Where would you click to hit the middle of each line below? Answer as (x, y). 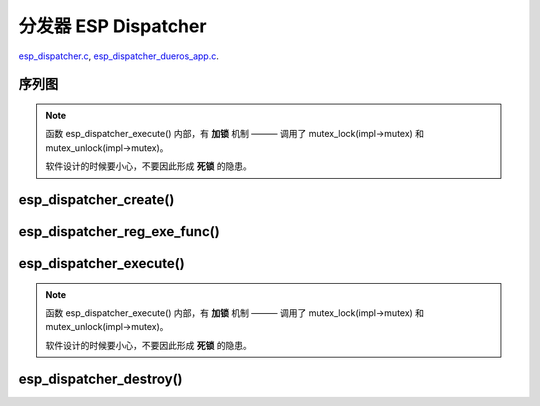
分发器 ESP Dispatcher (112, 26)
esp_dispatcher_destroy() (101, 378)
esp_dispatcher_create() (96, 199)
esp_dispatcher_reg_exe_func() (119, 231)
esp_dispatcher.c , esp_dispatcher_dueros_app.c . (119, 56)
